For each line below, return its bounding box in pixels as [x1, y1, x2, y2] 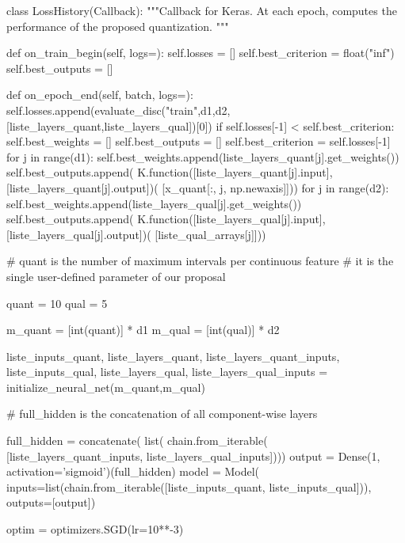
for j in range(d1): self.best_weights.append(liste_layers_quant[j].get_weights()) [6, 148, 399, 165]
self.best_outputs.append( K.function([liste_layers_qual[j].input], [6, 211, 326, 227]
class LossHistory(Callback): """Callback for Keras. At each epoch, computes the [6, 2, 397, 18]
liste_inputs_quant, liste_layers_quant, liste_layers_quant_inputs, [6, 347, 340, 364]
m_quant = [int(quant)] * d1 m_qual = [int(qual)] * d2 [6, 321, 280, 338]
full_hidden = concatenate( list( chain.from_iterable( [6, 432, 268, 449]
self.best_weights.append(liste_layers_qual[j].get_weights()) [6, 195, 302, 211]
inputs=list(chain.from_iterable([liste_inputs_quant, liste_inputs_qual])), [6, 478, 372, 495]
